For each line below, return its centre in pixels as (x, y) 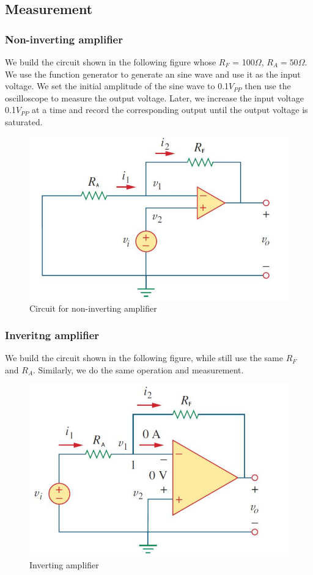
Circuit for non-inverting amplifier (93, 308)
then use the (268, 86)
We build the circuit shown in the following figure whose (111, 62)
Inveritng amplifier (52, 335)
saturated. (24, 121)
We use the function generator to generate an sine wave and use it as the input (153, 74)
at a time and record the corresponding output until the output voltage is (170, 110)
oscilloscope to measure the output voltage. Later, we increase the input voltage (155, 97)
